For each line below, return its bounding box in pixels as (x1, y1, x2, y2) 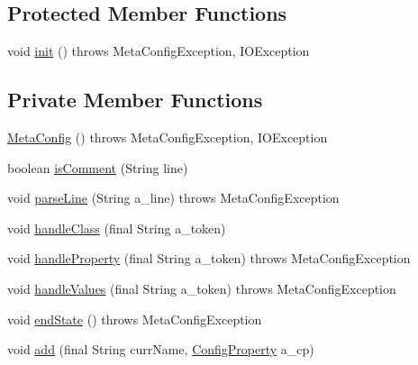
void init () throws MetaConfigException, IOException (7, 41, 310, 60)
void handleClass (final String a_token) (7, 218, 226, 237)
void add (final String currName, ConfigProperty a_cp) (7, 340, 314, 359)
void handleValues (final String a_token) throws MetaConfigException (7, 278, 396, 297)
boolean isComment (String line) (7, 158, 188, 177)
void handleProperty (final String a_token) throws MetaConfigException (7, 249, 411, 268)
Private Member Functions (7, 86, 263, 114)
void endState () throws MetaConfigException (7, 309, 262, 328)
